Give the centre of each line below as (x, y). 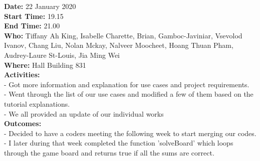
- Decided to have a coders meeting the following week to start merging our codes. (130, 133)
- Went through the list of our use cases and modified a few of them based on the (129, 94)
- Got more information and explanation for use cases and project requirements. (127, 84)
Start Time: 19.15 (34, 16)
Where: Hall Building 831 (45, 65)
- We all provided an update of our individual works (84, 113)
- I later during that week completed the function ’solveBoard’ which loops (119, 143)
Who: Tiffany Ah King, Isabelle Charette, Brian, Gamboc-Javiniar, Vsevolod (123, 35)
